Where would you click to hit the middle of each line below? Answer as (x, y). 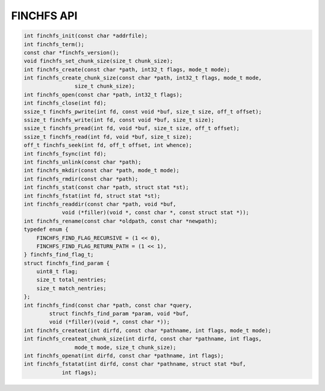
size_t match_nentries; (71, 288)
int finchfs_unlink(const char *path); (82, 162)
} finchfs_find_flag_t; (59, 255)
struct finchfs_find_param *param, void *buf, (119, 314)
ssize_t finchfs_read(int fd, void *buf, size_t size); (108, 137)
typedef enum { (46, 229)
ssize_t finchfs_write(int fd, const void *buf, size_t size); (119, 120)
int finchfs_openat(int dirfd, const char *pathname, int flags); (124, 356)
